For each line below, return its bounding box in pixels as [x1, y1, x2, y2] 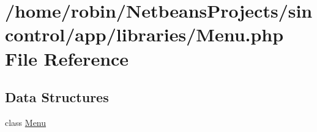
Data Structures [5, 88, 109, 106]
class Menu [5, 116, 47, 128]
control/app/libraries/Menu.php [5, 22, 284, 47]
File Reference [5, 46, 129, 71]
